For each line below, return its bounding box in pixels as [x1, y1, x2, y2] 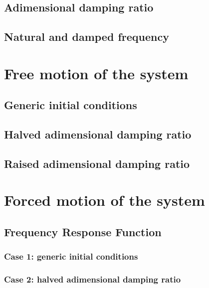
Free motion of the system [4, 63, 189, 83]
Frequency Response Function [4, 224, 162, 240]
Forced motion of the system [4, 190, 205, 210]
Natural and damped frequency [4, 29, 169, 44]
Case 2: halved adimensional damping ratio [4, 273, 181, 286]
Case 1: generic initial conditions [4, 250, 138, 263]
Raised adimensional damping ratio [4, 155, 190, 171]
